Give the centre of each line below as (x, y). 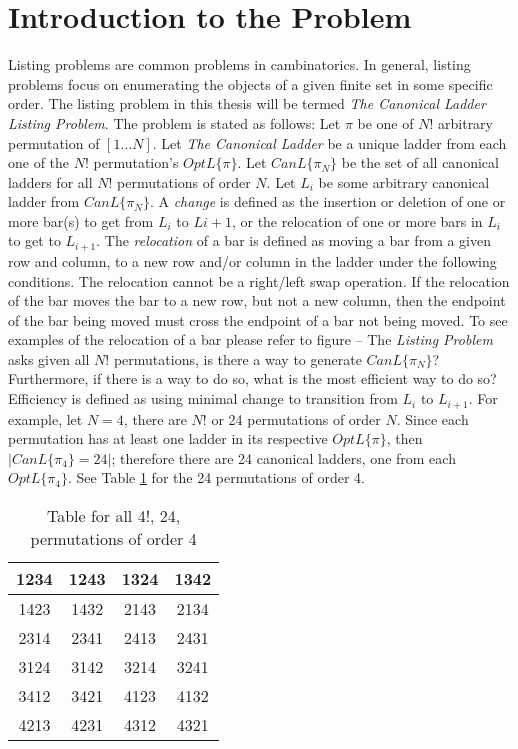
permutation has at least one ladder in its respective (168, 438)
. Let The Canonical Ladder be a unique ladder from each (329, 142)
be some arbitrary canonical (404, 181)
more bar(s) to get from (81, 220)
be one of (385, 122)
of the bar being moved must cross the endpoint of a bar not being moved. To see (258, 319)
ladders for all (50, 181)
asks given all (49, 358)
